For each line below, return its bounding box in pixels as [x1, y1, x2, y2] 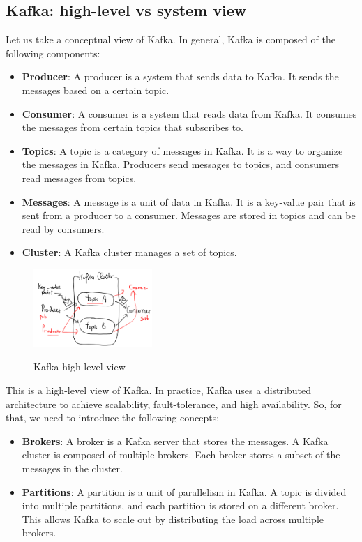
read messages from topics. [22, 170, 137, 185]
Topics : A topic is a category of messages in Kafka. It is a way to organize [22, 143, 343, 158]
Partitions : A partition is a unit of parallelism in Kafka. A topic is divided [22, 484, 347, 499]
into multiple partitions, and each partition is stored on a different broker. [22, 498, 339, 513]
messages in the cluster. [22, 460, 123, 475]
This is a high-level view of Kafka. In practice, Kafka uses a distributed [6, 383, 311, 397]
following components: [6, 45, 100, 60]
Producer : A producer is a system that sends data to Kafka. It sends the [22, 69, 339, 84]
